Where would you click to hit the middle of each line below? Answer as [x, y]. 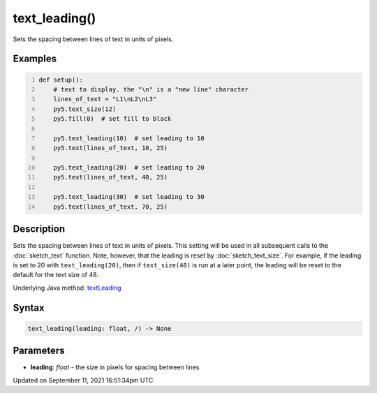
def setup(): [61, 80]
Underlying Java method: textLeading [67, 288]
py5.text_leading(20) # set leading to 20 [129, 168]
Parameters [39, 351]
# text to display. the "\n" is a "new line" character [151, 89]
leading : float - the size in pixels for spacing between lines [115, 367]
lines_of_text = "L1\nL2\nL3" [105, 99]
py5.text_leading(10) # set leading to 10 [129, 138]
